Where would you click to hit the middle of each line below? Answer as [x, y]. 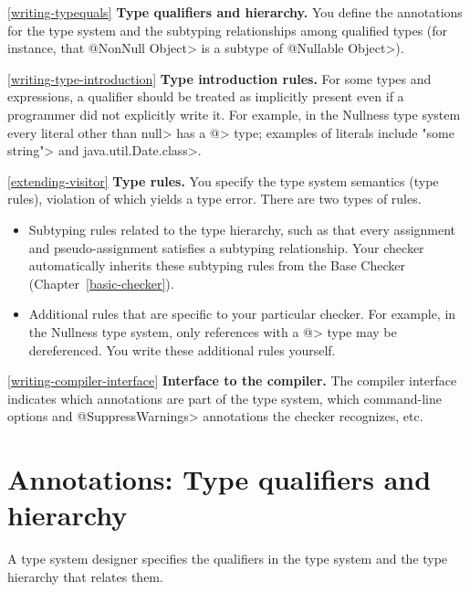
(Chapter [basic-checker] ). [101, 283]
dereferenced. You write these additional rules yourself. [182, 349]
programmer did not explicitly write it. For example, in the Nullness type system [234, 114]
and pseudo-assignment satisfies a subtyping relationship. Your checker [226, 247]
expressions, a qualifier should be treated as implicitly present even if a [206, 96]
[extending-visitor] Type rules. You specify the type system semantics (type [223, 180]
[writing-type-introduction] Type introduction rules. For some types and [219, 78]
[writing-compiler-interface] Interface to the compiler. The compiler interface [232, 381]
